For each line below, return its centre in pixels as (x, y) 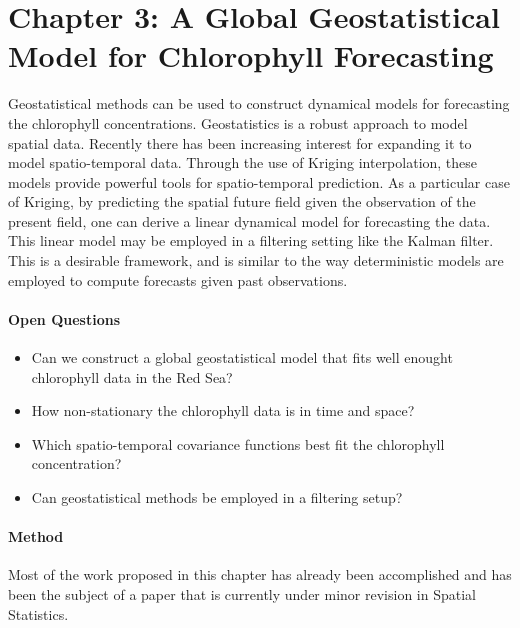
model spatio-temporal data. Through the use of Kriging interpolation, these (243, 162)
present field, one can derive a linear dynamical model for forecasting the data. (249, 220)
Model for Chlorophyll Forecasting (251, 55)
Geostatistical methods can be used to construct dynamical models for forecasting (259, 103)
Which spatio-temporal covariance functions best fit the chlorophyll (238, 443)
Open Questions (64, 318)
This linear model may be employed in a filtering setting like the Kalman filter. (251, 240)
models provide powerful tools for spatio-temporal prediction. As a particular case (259, 181)
